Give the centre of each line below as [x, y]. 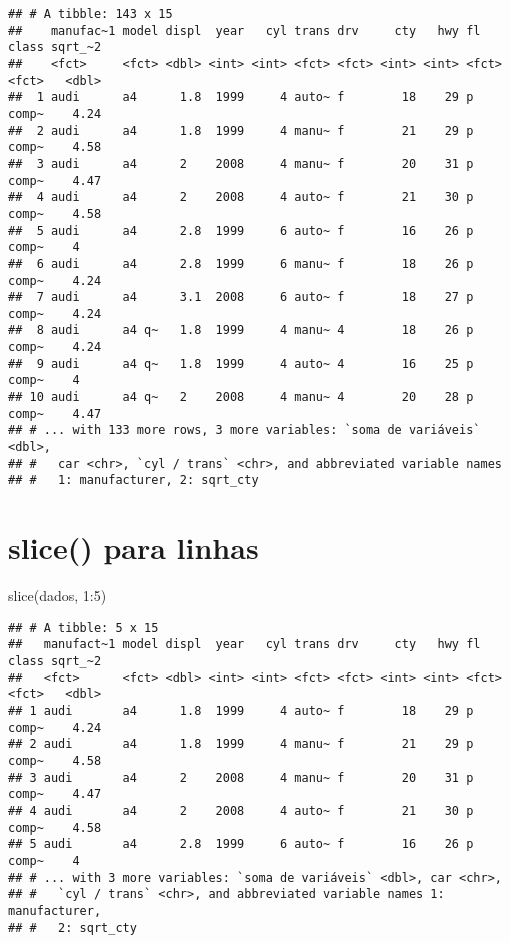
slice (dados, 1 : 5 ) [57, 595]
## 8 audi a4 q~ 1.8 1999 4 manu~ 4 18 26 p [241, 330]
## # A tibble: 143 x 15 [90, 14]
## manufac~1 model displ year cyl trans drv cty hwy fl [244, 30]
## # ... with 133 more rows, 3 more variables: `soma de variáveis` [244, 430]
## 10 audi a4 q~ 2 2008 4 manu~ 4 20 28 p [241, 397]
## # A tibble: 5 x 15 [83, 627]
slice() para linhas [133, 547]
